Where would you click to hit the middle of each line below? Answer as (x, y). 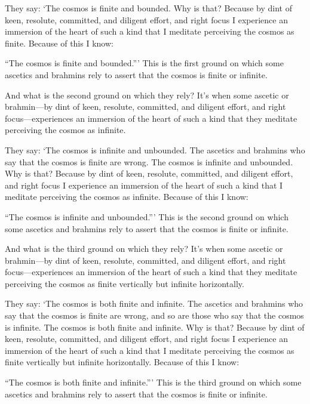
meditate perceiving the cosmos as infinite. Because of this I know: (127, 197)
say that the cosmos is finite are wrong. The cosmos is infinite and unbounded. (149, 161)
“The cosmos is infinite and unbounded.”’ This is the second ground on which (147, 216)
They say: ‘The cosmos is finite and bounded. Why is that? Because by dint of (148, 8)
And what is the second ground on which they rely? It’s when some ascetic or (147, 95)
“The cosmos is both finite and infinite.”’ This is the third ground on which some (153, 382)
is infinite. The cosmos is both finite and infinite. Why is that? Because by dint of (155, 327)
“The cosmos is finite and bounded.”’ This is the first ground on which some (144, 63)
